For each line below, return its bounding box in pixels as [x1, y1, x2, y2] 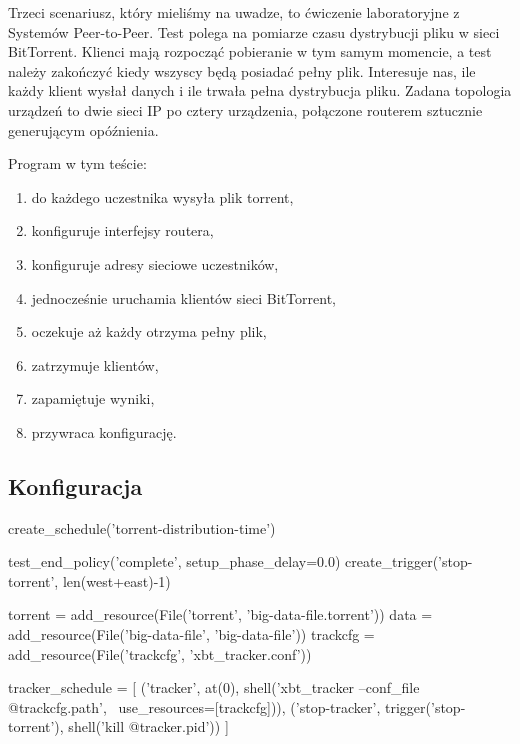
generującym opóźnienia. [8, 119, 159, 140]
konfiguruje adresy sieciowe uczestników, [31, 253, 279, 274]
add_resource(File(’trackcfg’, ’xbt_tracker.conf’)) [8, 643, 312, 664]
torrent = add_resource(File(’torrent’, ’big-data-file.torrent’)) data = [8, 604, 433, 625]
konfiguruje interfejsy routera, [31, 220, 214, 241]
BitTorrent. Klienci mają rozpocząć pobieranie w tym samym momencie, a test [8, 41, 492, 62]
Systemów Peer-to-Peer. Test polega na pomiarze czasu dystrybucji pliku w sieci [8, 21, 500, 42]
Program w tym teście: [8, 153, 147, 174]
